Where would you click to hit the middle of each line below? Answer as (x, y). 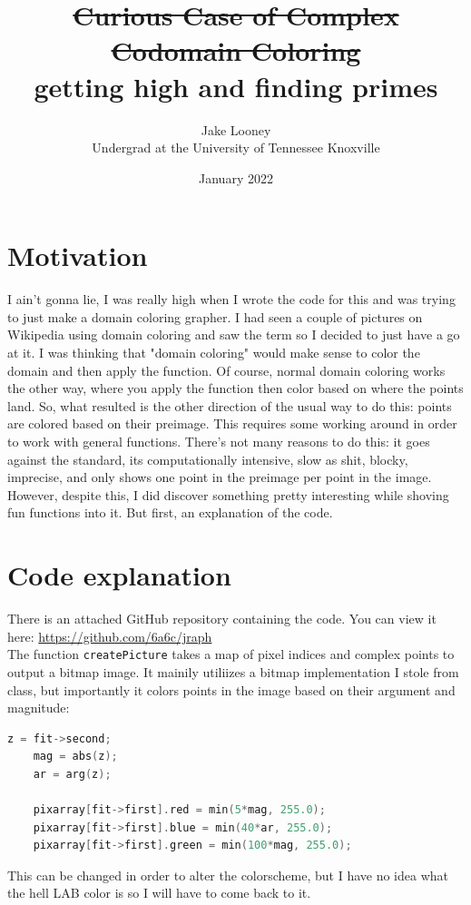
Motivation (78, 256)
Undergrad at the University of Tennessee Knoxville (236, 148)
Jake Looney (236, 129)
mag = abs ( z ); (75, 757)
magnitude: (39, 708)
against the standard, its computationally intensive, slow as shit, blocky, (208, 459)
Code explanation (119, 575)
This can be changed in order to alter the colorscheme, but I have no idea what (228, 875)
